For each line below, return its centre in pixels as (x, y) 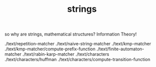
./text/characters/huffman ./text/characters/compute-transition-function (78, 60)
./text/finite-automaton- (120, 49)
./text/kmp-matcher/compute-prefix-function (50, 49)
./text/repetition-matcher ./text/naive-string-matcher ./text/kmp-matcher (78, 44)
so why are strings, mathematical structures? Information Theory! (71, 34)
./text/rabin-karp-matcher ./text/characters (66, 54)
